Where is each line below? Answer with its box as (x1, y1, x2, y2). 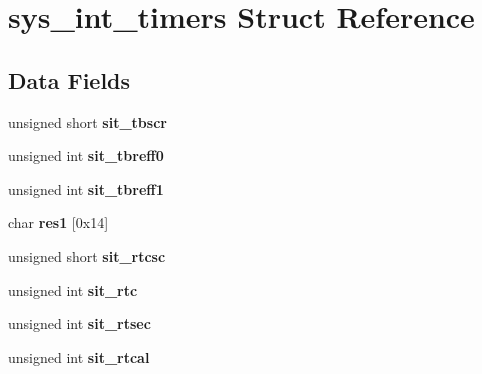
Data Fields (8, 64, 131, 95)
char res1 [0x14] (8, 212, 109, 233)
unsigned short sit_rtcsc (8, 245, 166, 266)
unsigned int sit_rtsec (8, 313, 151, 334)
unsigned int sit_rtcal (8, 346, 150, 367)
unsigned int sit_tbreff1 (8, 178, 164, 199)
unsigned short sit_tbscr (8, 111, 167, 132)
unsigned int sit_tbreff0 (8, 145, 164, 166)
